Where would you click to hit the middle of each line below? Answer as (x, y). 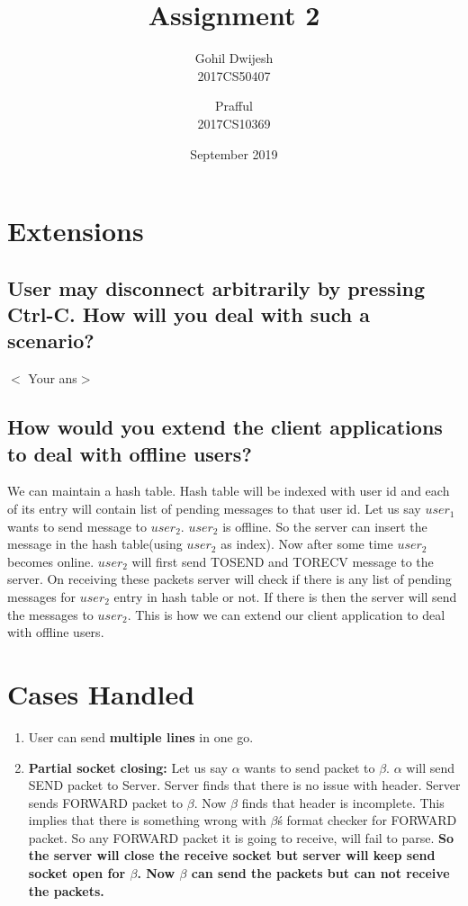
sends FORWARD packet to (106, 802)
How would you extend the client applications (225, 427)
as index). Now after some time (307, 544)
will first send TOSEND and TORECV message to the (283, 561)
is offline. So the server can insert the (325, 526)
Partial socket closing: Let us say (128, 767)
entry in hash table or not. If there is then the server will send (285, 597)
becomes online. (51, 561)
